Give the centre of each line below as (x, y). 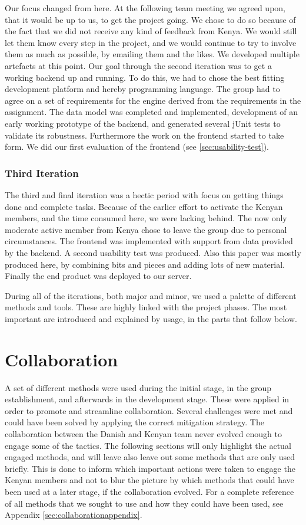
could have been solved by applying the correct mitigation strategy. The (134, 422)
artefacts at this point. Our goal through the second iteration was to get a (138, 65)
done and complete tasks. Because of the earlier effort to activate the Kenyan (144, 206)
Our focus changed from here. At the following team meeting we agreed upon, (145, 8)
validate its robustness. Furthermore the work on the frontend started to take (144, 135)
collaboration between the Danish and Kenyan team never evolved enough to (143, 433)
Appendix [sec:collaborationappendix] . (74, 515)
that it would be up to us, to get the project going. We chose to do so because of (150, 19)
